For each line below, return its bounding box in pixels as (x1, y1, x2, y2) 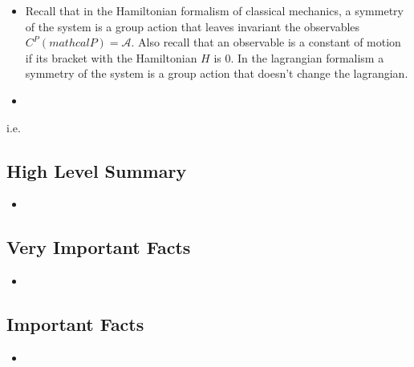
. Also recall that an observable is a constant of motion (131, 34, 401, 50)
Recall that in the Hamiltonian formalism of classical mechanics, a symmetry (25, 2, 404, 18)
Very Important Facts (6, 235, 191, 260)
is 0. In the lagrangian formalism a (213, 49, 384, 66)
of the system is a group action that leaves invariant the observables (25, 18, 360, 34)
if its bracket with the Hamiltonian (25, 49, 197, 66)
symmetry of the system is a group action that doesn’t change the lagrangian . (25, 65, 408, 82)
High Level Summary (6, 158, 187, 183)
